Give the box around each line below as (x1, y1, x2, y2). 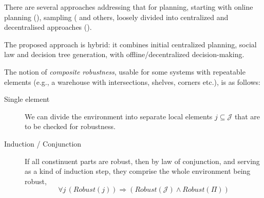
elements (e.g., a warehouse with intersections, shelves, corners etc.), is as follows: (4, 76, 260, 87)
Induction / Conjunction (4, 138, 82, 149)
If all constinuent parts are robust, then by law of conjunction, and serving (25, 155, 260, 166)
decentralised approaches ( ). (4, 22, 92, 32)
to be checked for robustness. (25, 121, 116, 132)
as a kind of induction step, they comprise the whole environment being (25, 166, 251, 176)
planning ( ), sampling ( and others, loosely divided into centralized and (4, 11, 229, 22)
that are (234, 111, 260, 121)
